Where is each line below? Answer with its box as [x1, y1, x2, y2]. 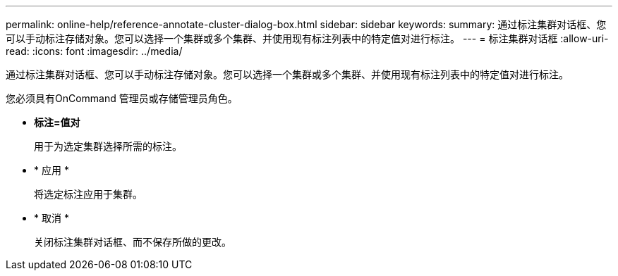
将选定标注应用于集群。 [34, 188, 143, 200]
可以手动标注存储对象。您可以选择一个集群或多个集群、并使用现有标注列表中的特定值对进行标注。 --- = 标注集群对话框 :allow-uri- [6, 32, 609, 44]
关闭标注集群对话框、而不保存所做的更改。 [34, 236, 231, 248]
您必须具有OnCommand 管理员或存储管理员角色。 [6, 92, 238, 104]
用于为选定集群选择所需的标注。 [34, 140, 182, 152]
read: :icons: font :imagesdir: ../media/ [6, 45, 183, 57]
